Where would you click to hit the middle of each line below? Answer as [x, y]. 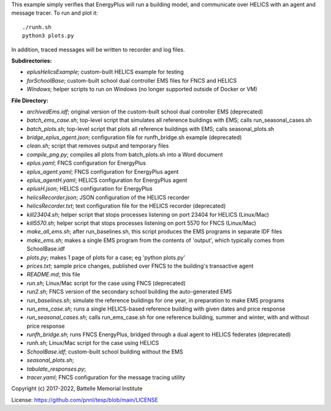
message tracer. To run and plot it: [55, 13]
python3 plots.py [48, 36]
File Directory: [30, 100]
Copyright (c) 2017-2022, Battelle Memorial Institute [77, 388]
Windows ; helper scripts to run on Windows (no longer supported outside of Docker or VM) [142, 89]
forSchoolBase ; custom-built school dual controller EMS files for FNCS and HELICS [132, 80]
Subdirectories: [32, 61]
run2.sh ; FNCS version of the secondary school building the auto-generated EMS [129, 292]
